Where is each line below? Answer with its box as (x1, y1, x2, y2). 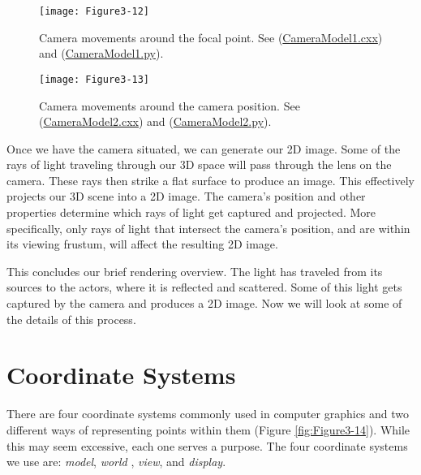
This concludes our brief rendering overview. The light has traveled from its (6, 262, 383, 279)
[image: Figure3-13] (39, 73, 150, 85)
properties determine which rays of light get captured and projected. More (6, 204, 376, 221)
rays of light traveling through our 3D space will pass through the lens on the (6, 156, 392, 173)
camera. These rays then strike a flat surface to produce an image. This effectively (6, 171, 415, 188)
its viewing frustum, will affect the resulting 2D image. (6, 235, 278, 253)
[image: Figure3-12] (39, 6, 150, 17)
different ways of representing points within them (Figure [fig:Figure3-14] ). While (6, 421, 410, 438)
